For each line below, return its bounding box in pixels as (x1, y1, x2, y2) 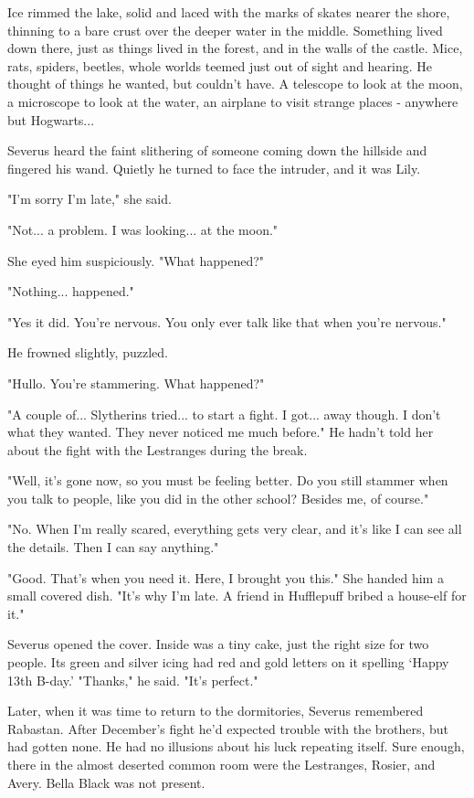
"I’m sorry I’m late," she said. (7, 189, 172, 208)
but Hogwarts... (7, 110, 95, 129)
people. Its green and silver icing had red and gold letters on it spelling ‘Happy (7, 653, 449, 672)
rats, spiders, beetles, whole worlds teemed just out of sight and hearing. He (7, 56, 433, 75)
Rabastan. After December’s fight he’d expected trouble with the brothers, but (7, 718, 449, 738)
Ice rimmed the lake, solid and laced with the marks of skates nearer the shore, (7, 3, 450, 21)
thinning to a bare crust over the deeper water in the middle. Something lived (7, 20, 443, 39)
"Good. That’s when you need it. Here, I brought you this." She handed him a (7, 568, 444, 587)
